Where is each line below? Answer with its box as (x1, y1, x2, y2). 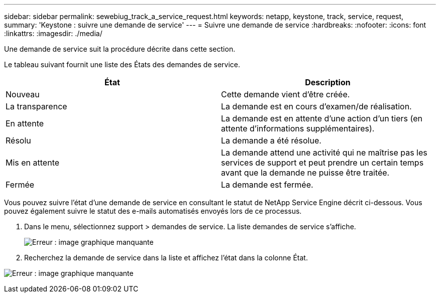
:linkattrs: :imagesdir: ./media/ (4, 29, 102, 38)
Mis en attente (6, 158, 60, 168)
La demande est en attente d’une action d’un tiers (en (221, 113, 422, 123)
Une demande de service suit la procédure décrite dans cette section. (4, 45, 236, 53)
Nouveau (6, 89, 40, 99)
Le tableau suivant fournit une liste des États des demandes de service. (4, 60, 241, 69)
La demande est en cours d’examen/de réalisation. (221, 101, 412, 111)
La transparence (6, 101, 67, 111)
